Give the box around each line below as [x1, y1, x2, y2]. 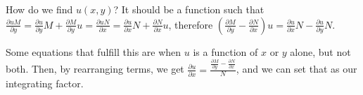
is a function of [193, 44, 258, 59]
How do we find [6, 2, 73, 16]
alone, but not [290, 44, 351, 59]
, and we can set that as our [236, 61, 357, 76]
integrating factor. [6, 75, 84, 90]
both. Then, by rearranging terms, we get [6, 61, 184, 76]
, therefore [168, 17, 213, 31]
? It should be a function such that [113, 2, 265, 16]
